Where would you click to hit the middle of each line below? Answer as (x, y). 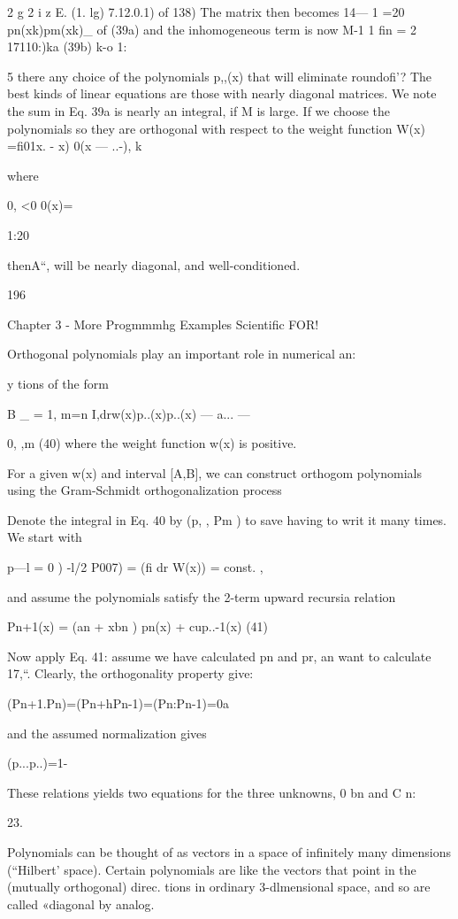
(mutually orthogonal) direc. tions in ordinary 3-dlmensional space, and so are (219, 887)
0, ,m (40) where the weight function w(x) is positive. (152, 443)
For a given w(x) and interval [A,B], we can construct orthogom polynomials (214, 472)
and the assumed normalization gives (107, 733)
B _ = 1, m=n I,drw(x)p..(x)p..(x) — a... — (129, 413)
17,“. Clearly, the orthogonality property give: (130, 673)
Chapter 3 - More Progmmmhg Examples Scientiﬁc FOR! (163, 324)
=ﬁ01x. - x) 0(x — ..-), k (75, 146)
